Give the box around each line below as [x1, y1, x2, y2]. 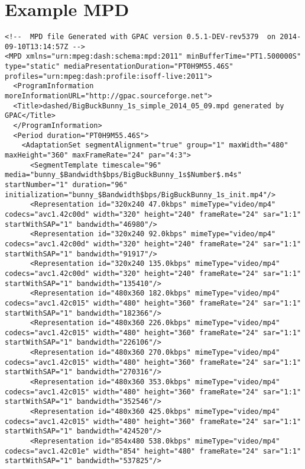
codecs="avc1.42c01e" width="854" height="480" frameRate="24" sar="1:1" [5, 446, 301, 455]
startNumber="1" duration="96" [5, 180, 128, 189]
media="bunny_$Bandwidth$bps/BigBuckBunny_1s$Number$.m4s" [5, 171, 242, 179]
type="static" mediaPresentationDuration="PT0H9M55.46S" [5, 62, 233, 71]
